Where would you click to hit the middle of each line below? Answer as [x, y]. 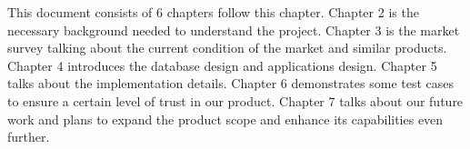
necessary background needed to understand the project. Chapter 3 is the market [234, 30]
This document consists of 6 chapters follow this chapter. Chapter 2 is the [213, 12]
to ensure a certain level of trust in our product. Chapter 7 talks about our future [235, 100]
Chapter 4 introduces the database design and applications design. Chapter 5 [222, 65]
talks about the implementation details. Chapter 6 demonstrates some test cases [231, 83]
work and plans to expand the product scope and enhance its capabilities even [225, 119]
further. [29, 137]
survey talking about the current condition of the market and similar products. [227, 48]
